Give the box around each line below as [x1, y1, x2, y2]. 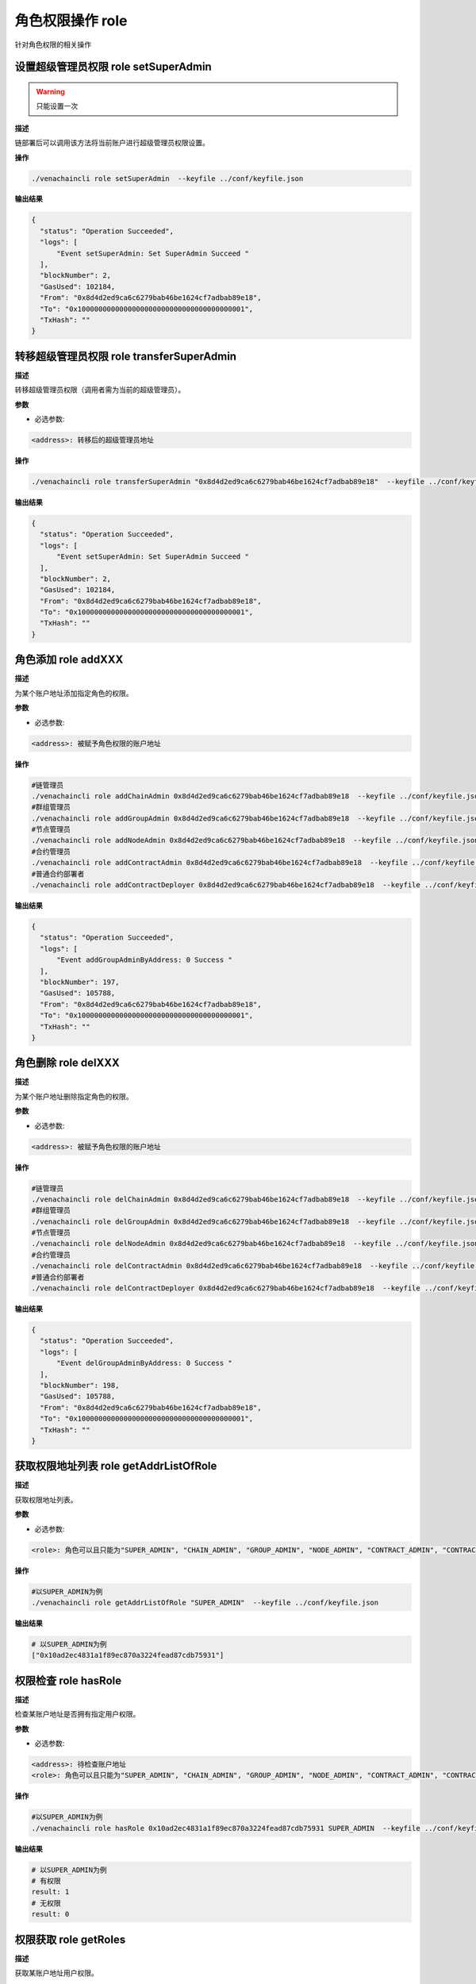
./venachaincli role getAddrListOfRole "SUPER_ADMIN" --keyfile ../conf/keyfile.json [31, 1598, 379, 1607]
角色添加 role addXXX [14, 653, 124, 667]
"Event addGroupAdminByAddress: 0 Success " [56, 955, 233, 964]
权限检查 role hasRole [14, 1674, 122, 1687]
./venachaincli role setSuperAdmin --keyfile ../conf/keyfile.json [31, 174, 304, 183]
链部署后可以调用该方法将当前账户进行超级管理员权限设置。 [14, 138, 209, 148]
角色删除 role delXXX [14, 1056, 121, 1070]
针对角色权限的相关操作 [14, 40, 91, 49]
